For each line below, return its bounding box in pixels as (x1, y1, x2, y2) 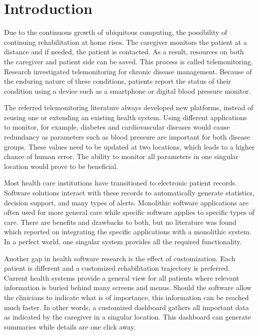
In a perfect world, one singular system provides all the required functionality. (4, 236, 242, 246)
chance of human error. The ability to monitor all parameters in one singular (4, 151, 239, 162)
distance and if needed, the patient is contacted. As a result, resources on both (4, 46, 244, 57)
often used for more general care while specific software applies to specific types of (4, 207, 255, 217)
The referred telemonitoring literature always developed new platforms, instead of (4, 102, 254, 113)
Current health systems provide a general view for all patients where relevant (4, 272, 240, 283)
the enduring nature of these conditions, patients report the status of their (4, 76, 231, 86)
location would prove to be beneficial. (4, 161, 119, 171)
